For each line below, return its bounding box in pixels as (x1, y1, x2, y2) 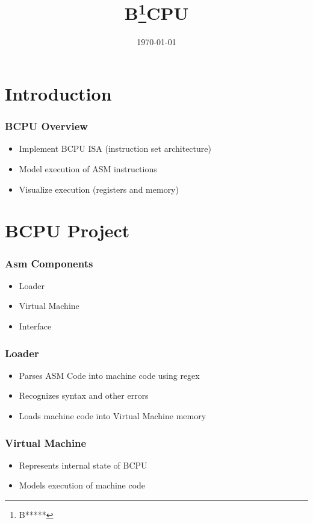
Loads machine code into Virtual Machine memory (19, 410, 206, 422)
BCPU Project (5, 218, 130, 243)
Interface (19, 320, 52, 332)
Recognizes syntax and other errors (19, 389, 149, 402)
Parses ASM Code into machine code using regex (19, 369, 200, 381)
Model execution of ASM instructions (19, 163, 157, 175)
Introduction (5, 81, 112, 106)
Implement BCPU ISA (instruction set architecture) (19, 142, 211, 155)
